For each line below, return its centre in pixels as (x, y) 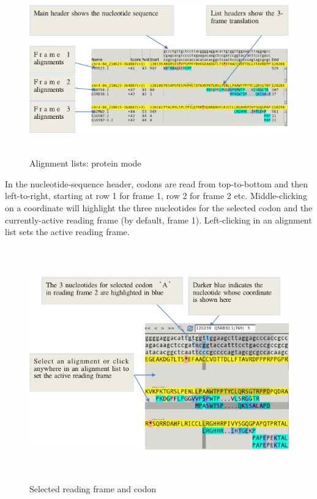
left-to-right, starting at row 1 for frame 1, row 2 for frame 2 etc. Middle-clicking (156, 196)
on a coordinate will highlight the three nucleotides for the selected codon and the (159, 207)
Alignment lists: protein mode (85, 163)
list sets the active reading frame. (67, 232)
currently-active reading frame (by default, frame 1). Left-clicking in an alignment (158, 219)
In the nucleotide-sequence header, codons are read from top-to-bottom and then (156, 183)
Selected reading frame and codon (93, 489)
